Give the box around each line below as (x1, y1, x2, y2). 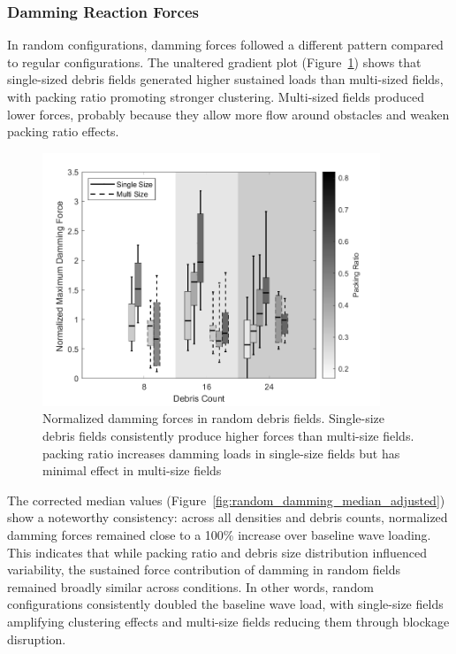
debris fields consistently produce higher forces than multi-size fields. (42, 427, 414, 445)
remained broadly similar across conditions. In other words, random (7, 577, 374, 596)
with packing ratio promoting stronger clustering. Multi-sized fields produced (7, 88, 424, 105)
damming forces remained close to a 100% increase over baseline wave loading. (7, 526, 431, 544)
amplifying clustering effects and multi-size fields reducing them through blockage (7, 612, 450, 630)
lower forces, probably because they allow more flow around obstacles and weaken (7, 104, 450, 123)
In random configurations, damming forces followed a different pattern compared (7, 35, 444, 54)
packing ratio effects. (7, 122, 119, 141)
